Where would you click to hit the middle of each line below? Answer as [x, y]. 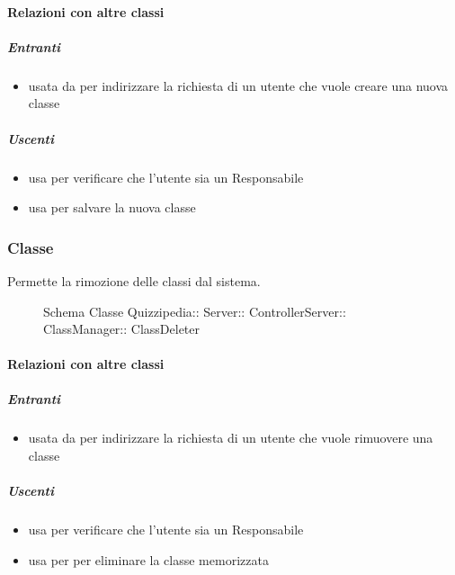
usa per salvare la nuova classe [112, 207]
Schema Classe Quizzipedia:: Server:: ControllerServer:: [195, 311]
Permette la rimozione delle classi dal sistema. [134, 280]
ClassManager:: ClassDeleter [122, 329]
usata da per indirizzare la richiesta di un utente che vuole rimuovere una [231, 438]
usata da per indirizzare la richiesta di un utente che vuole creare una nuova [238, 85]
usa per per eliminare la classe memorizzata [148, 559]
